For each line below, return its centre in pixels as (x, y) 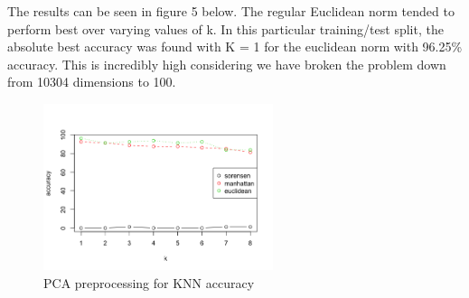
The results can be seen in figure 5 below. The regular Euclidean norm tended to (231, 11)
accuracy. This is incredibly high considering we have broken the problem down (227, 64)
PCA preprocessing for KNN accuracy (149, 282)
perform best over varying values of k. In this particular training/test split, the (225, 28)
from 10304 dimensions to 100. (92, 82)
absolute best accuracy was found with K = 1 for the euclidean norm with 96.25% (235, 47)
